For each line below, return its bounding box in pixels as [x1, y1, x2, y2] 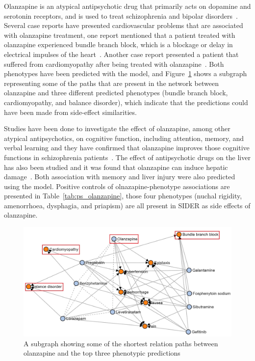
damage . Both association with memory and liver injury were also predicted [4, 171, 235, 182]
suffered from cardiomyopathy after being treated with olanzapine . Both [4, 58, 224, 69]
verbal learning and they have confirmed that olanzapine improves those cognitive [4, 142, 250, 153]
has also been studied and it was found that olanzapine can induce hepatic [4, 162, 228, 172]
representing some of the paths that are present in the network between [4, 78, 219, 88]
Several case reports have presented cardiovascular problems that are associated [4, 20, 243, 30]
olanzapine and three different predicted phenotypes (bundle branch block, [4, 87, 228, 98]
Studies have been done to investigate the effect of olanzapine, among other [4, 123, 230, 134]
